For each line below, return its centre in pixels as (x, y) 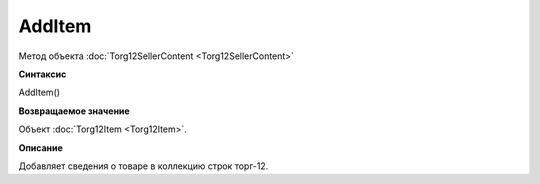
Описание (41, 147)
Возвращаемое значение (74, 111)
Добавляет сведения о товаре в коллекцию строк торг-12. (143, 166)
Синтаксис (42, 74)
